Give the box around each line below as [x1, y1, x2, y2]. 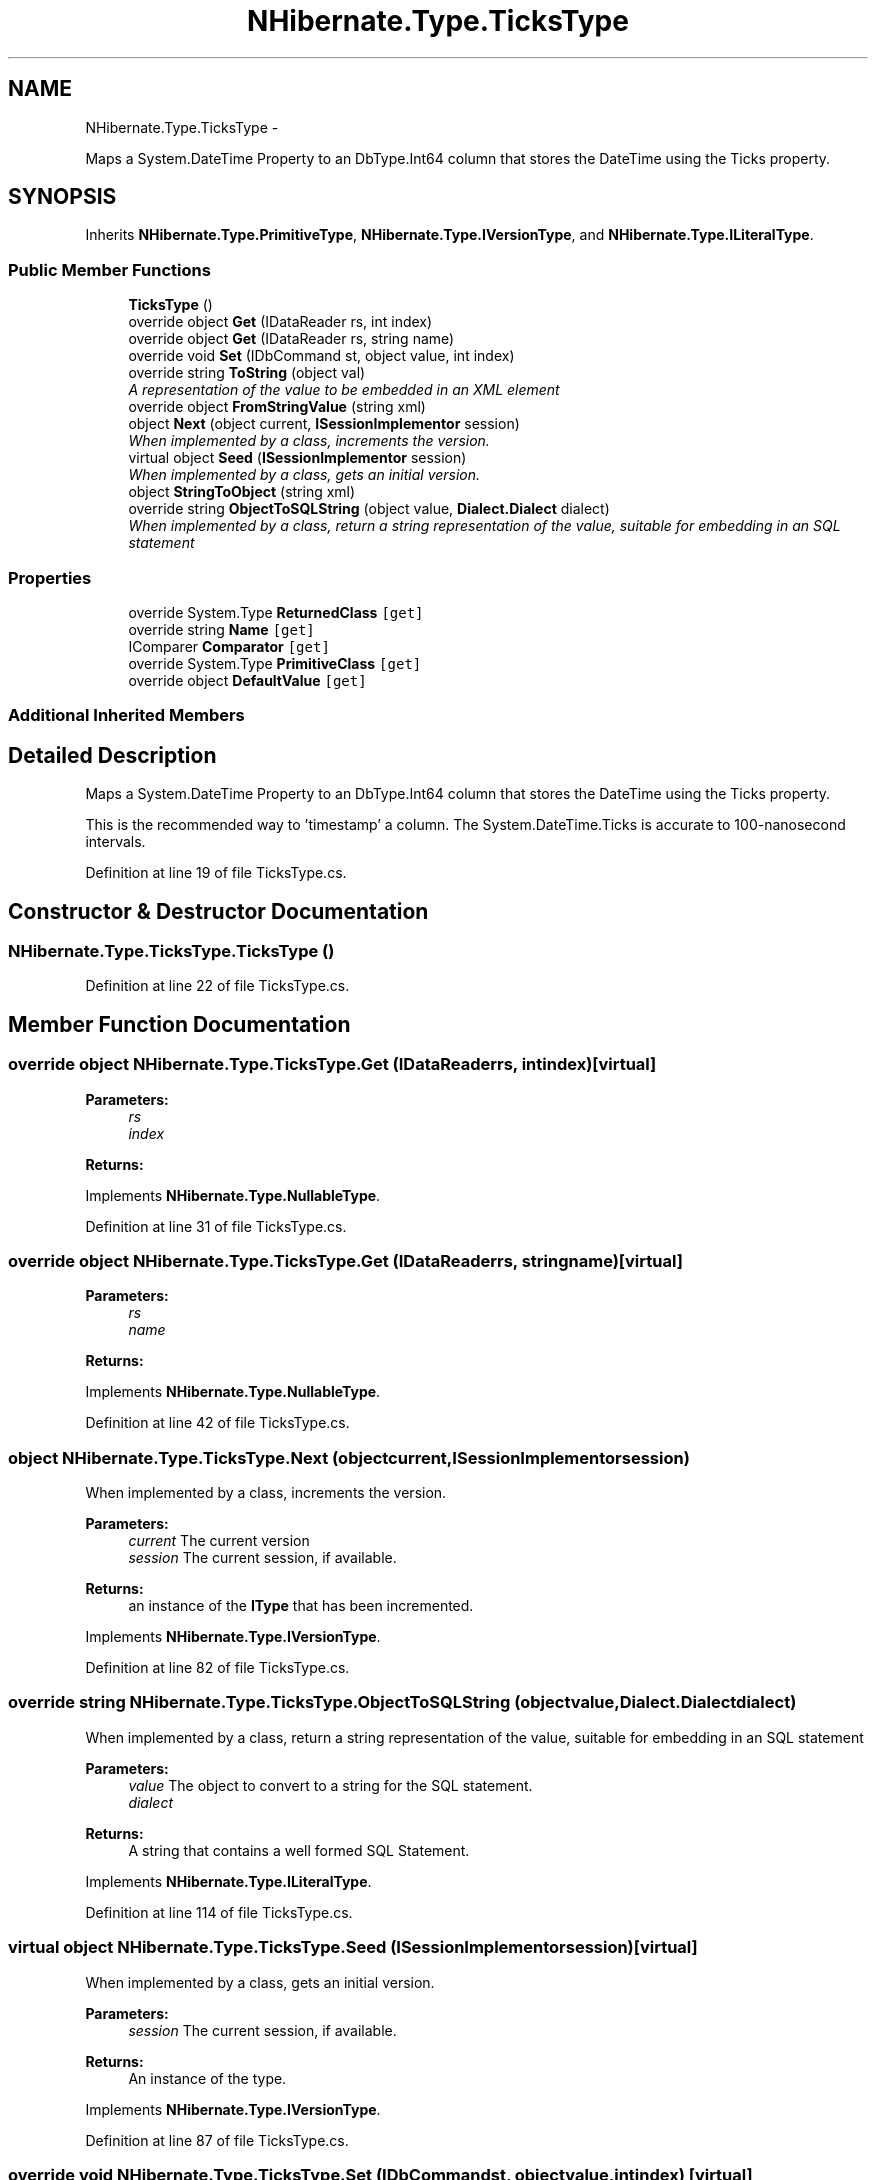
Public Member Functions [8, 259, 211, 280]
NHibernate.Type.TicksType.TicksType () [8, 941, 335, 961]
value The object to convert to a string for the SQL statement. [128, 1776, 533, 1794]
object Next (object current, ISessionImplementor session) [128, 415, 520, 433]
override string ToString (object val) [128, 364, 366, 382]
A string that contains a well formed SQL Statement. [128, 1841, 470, 1859]
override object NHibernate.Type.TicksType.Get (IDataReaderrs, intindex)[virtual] [8, 1054, 657, 1075]
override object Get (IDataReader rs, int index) [128, 313, 433, 331]
